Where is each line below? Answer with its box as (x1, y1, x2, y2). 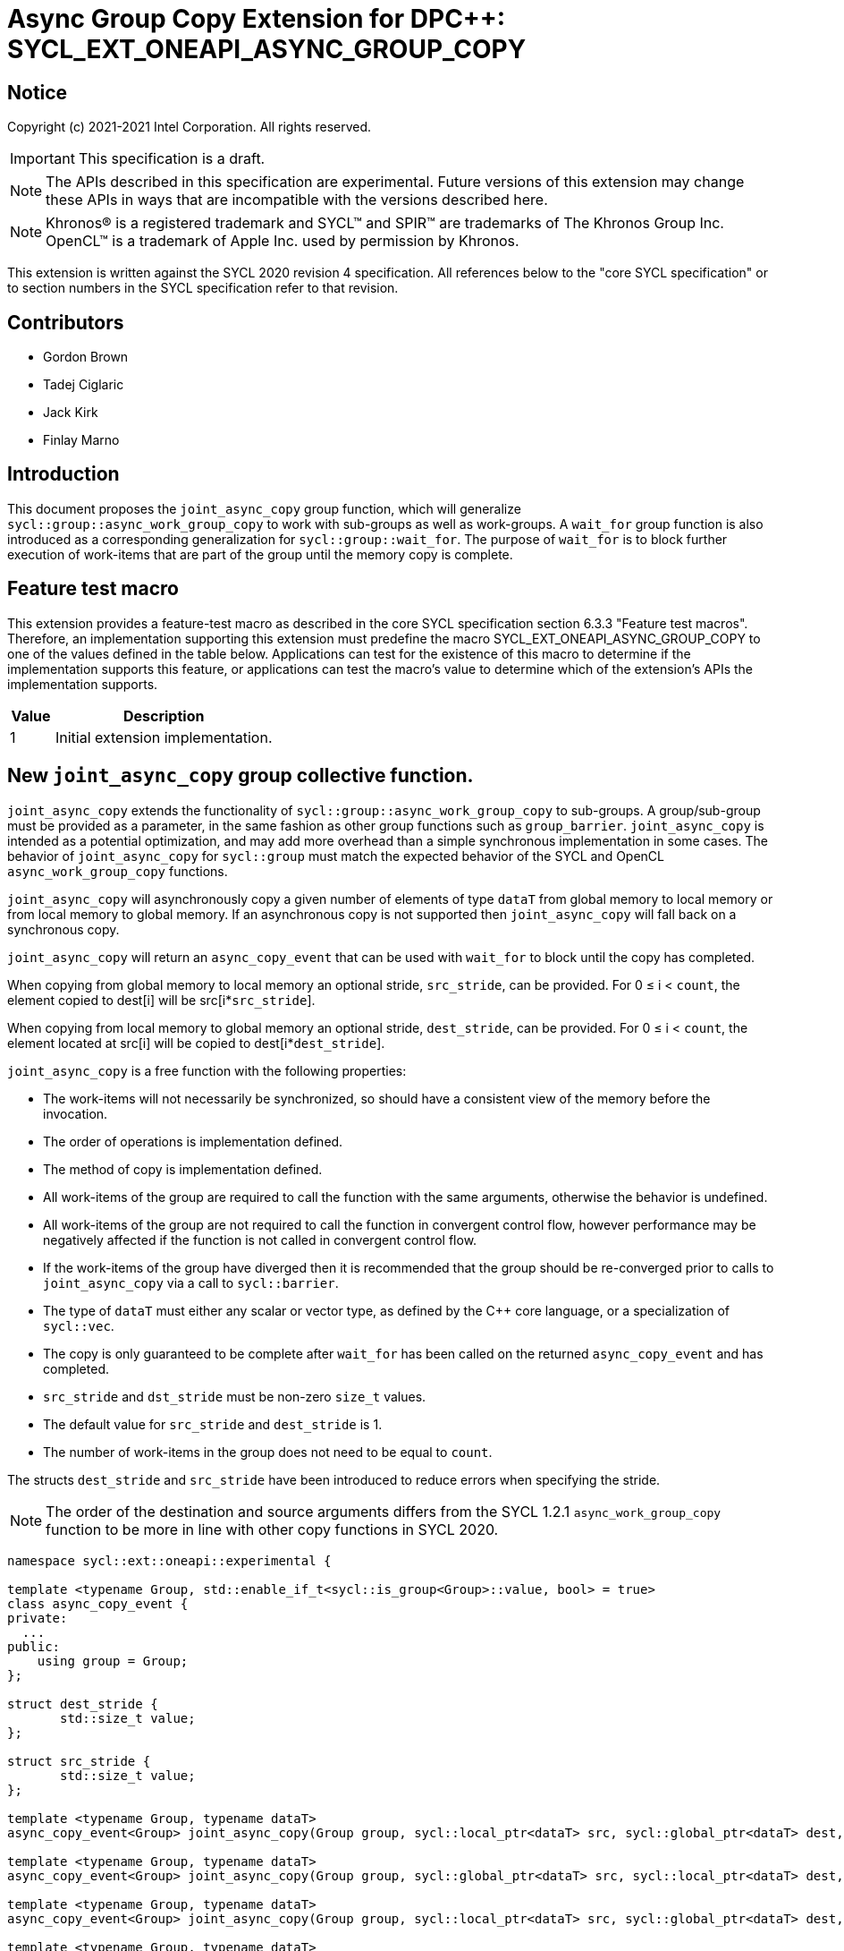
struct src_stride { (7, 1753, 151, 1768)
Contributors (7, 311, 124, 334)
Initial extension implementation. (55, 728, 273, 746)
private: (7, 1610, 68, 1625)
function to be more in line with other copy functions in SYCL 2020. (46, 1520, 499, 1538)
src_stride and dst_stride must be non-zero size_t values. (43, 1388, 426, 1404)
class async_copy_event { (7, 1596, 189, 1611)
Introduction (7, 463, 120, 486)
